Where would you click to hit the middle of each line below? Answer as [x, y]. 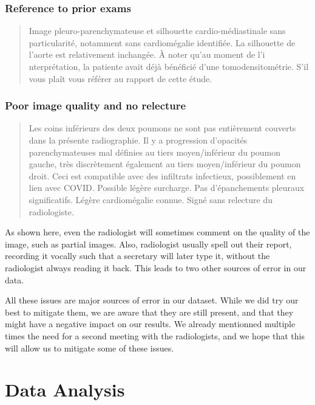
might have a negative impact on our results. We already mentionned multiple [150, 324]
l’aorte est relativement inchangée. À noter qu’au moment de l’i [147, 54]
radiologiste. [51, 211]
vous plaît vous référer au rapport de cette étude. [120, 78]
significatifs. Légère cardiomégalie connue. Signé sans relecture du [151, 199]
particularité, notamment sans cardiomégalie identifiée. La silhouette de [162, 42]
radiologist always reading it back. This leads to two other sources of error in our [156, 267]
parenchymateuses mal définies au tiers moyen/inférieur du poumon [155, 152]
